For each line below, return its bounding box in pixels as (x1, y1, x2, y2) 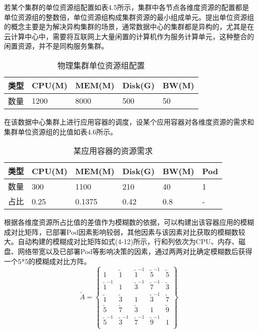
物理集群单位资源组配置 (57, 59, 145, 71)
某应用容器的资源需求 (73, 145, 153, 157)
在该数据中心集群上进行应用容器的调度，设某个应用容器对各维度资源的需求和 (4, 116, 254, 127)
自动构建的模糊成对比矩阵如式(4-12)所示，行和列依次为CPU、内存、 (17, 236, 239, 247)
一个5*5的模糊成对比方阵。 (4, 256, 91, 266)
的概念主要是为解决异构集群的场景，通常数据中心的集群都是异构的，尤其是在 (4, 21, 254, 32)
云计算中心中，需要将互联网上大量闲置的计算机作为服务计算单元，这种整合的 (4, 31, 254, 41)
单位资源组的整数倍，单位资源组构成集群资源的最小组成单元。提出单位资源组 (4, 11, 254, 22)
